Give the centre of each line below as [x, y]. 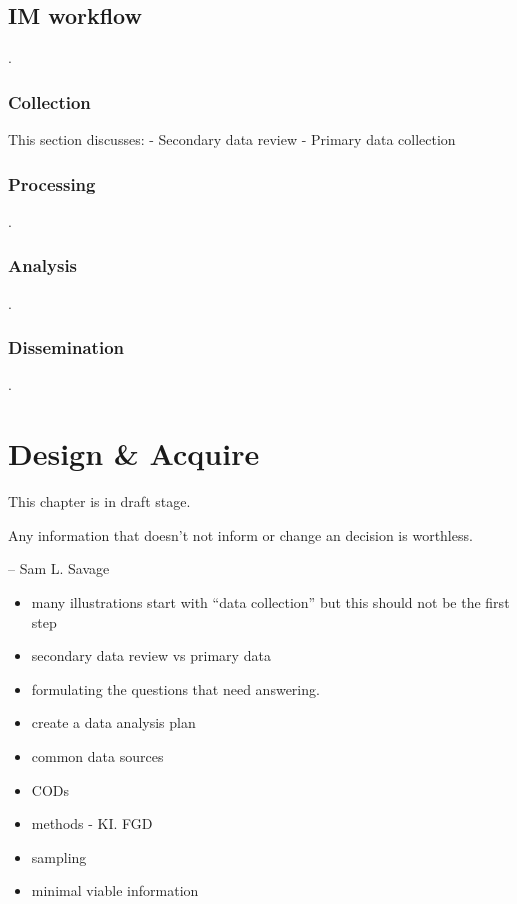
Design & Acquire [134, 453]
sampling [59, 856]
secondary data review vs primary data [151, 655]
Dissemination [66, 347]
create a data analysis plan [113, 722]
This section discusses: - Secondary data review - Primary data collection [232, 139]
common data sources [97, 755]
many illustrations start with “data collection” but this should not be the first [270, 601]
